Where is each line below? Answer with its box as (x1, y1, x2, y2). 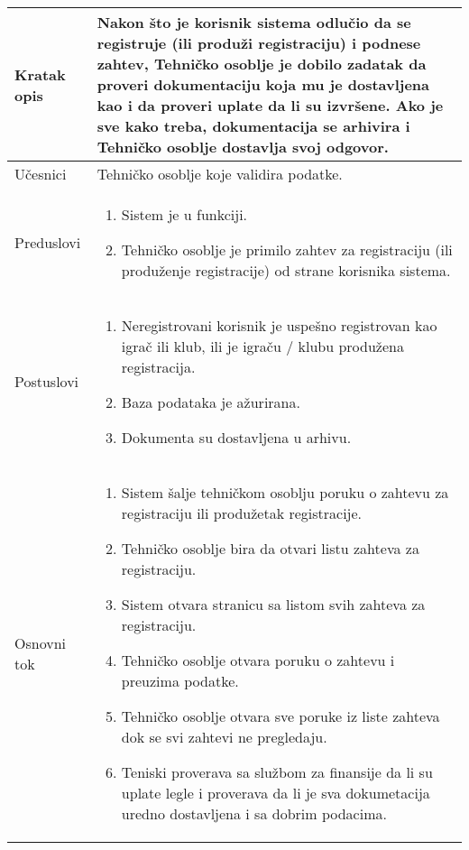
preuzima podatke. (121, 670, 239, 691)
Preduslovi (14, 232, 81, 253)
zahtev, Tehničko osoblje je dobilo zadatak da (97, 53, 427, 74)
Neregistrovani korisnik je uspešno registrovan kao (121, 315, 437, 336)
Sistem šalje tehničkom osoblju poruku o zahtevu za (121, 482, 449, 503)
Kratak (14, 63, 66, 85)
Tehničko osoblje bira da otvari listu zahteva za (121, 538, 419, 559)
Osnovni (14, 632, 66, 653)
